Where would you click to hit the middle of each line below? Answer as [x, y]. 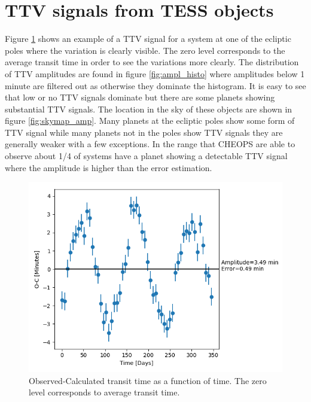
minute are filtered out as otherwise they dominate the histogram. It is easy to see [155, 85]
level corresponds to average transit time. [104, 392]
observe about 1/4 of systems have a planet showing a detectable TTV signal [146, 156]
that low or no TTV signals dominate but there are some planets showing [140, 97]
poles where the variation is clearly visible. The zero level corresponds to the [145, 50]
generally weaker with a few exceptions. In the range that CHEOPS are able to [150, 144]
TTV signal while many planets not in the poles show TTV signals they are [144, 132]
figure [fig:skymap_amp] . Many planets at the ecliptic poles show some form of [150, 121]
